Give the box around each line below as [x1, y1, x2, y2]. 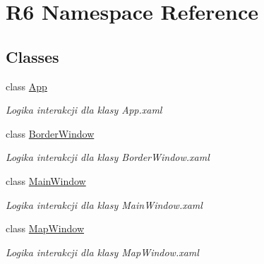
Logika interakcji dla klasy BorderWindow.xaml [6, 150, 210, 164]
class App [6, 78, 47, 93]
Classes [6, 45, 59, 67]
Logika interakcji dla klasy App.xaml [6, 102, 162, 117]
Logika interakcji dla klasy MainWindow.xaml [6, 197, 203, 212]
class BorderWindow [6, 126, 95, 140]
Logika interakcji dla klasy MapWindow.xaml [6, 244, 199, 259]
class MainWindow [6, 173, 86, 188]
